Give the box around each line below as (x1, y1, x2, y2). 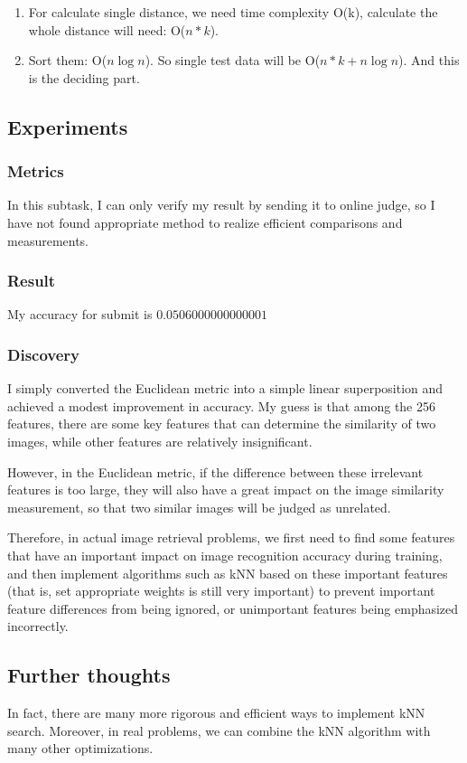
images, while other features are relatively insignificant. (7, 431, 313, 450)
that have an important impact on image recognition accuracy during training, (7, 545, 443, 564)
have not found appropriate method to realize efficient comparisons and (7, 212, 403, 231)
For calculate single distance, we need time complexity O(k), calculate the (28, 3, 438, 21)
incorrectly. (7, 617, 69, 636)
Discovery (7, 343, 80, 365)
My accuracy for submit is (7, 305, 153, 324)
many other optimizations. (7, 739, 154, 758)
